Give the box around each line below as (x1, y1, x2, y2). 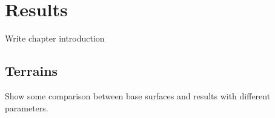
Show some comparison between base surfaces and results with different (5, 89, 271, 102)
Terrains (5, 61, 58, 80)
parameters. (5, 101, 48, 114)
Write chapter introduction (5, 32, 105, 45)
